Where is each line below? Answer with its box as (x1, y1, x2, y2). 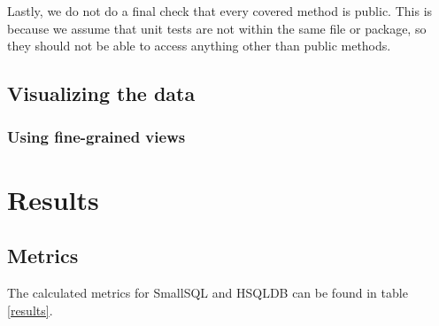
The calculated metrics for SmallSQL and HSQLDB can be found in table (7, 283, 408, 301)
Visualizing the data (7, 80, 196, 107)
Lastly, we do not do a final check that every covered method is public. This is (7, 2, 433, 19)
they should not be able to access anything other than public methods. (7, 36, 391, 55)
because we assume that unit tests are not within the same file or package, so (7, 19, 427, 37)
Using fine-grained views (7, 126, 186, 148)
